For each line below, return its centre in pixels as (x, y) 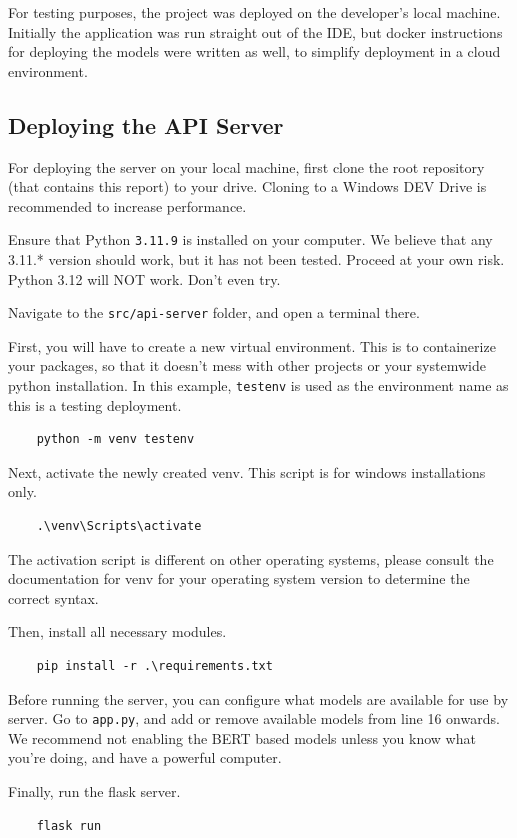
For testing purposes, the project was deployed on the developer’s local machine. (254, 12)
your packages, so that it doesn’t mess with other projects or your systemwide (247, 365)
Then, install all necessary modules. (117, 631)
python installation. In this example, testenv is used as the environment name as (258, 385)
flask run (69, 825)
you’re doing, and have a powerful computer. (145, 757)
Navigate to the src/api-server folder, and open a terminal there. (214, 312)
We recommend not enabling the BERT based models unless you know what (242, 737)
